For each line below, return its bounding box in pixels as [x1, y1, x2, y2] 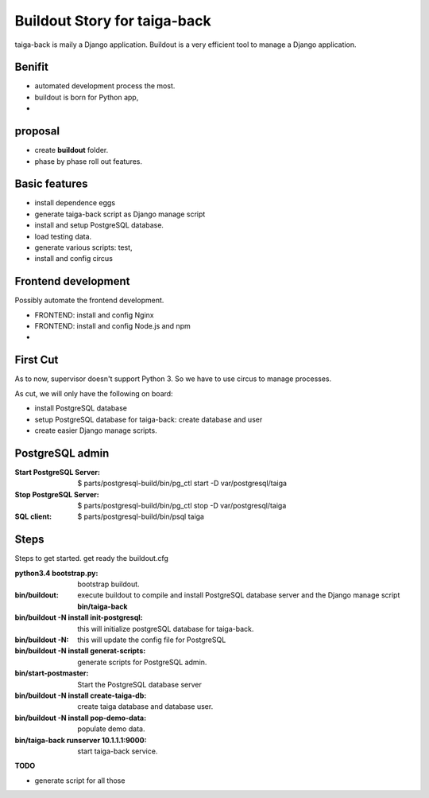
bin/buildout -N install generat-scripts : [14, 646, 146, 656]
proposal [14, 124, 60, 138]
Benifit [14, 60, 49, 74]
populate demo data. [77, 724, 145, 734]
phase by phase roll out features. [34, 156, 143, 166]
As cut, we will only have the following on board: [14, 388, 174, 398]
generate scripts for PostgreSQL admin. [77, 657, 207, 667]
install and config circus [34, 254, 113, 263]
